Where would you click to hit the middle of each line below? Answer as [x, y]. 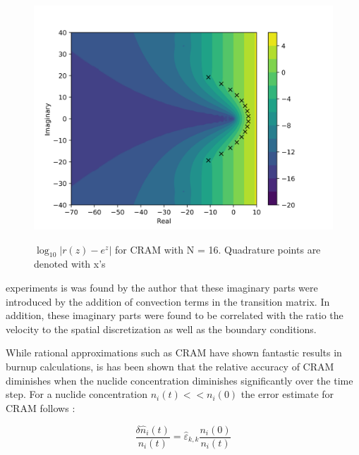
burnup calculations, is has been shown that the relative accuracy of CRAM [170, 366]
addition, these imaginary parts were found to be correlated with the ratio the [175, 315]
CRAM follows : [41, 407]
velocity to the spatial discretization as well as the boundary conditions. [161, 329]
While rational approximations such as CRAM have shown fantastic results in [174, 353]
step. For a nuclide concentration [77, 394]
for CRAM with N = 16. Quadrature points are [218, 249]
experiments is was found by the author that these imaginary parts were [162, 287]
